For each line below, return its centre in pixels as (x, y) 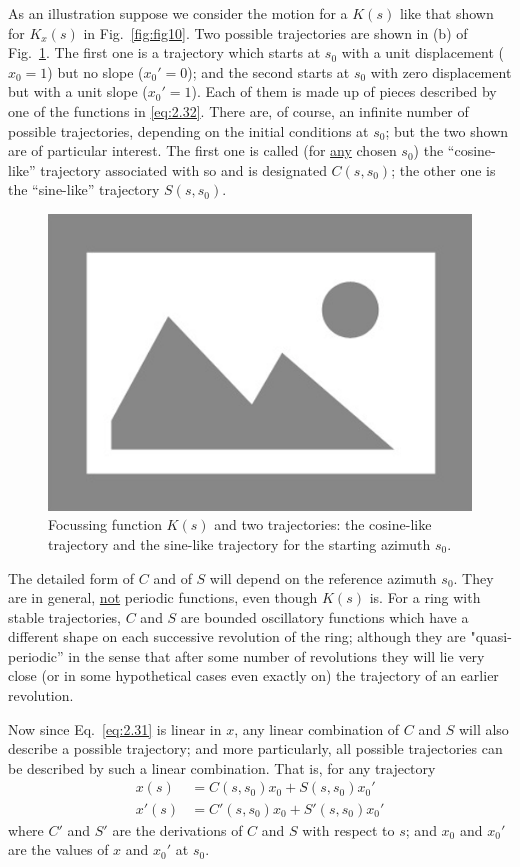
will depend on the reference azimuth (323, 577)
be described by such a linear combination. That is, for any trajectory (222, 767)
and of (172, 577)
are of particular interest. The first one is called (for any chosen (202, 150)
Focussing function (105, 524)
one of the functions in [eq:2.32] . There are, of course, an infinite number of (238, 110)
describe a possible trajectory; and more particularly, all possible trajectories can (255, 748)
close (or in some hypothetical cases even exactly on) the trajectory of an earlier (253, 675)
